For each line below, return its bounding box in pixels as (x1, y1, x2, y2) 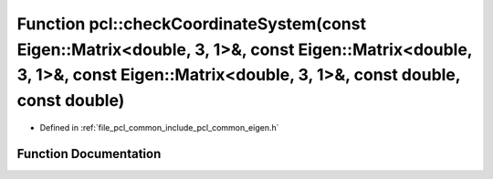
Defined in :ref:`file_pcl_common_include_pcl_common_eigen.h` (39, 121, 279, 132)
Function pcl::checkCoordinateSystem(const (16, 14, 367, 34)
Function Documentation (16, 146, 162, 162)
